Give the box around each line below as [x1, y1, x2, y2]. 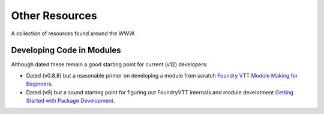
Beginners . [26, 81, 53, 88]
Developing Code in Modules [11, 45, 121, 56]
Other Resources [11, 9, 97, 22]
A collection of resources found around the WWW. [11, 30, 136, 37]
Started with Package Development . [26, 97, 115, 104]
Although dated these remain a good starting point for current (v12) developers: [11, 61, 208, 68]
